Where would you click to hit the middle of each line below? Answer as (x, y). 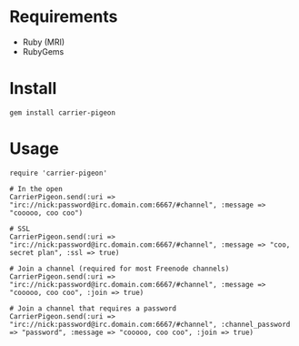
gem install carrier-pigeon (63, 112)
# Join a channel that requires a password (93, 308)
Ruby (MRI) (44, 42)
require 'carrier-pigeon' (58, 173)
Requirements (64, 17)
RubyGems (43, 51)
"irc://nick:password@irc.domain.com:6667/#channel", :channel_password (150, 324)
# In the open (36, 188)
